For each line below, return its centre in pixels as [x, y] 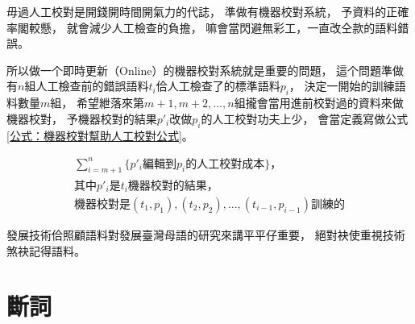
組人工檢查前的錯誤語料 [87, 86]
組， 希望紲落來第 [97, 103]
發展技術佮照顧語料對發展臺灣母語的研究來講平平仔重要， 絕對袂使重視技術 [206, 235]
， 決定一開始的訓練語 [347, 86]
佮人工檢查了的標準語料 [218, 86]
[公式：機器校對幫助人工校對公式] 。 [100, 135]
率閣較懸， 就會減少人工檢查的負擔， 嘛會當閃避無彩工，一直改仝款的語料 [202, 27]
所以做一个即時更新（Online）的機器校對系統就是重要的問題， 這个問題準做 [205, 70]
